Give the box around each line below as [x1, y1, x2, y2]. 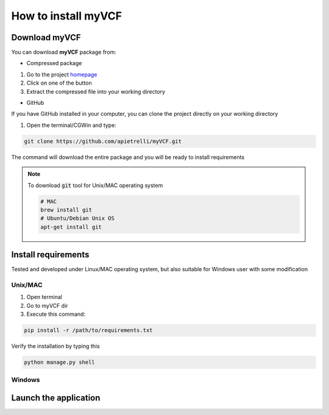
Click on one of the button [26, 79, 93, 87]
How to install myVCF [11, 9, 122, 23]
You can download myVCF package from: [11, 49, 117, 56]
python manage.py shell [24, 359, 96, 366]
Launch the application [11, 393, 101, 403]
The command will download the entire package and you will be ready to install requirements [11, 153, 245, 161]
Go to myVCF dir [26, 302, 68, 309]
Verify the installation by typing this [11, 342, 100, 350]
